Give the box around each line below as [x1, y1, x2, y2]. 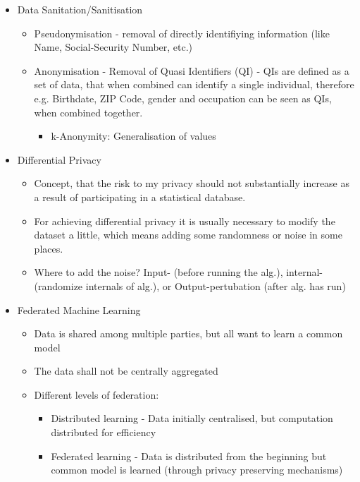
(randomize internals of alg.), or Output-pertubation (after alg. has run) [34, 278, 346, 293]
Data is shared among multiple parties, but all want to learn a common [34, 326, 343, 341]
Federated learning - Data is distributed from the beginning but [51, 448, 327, 463]
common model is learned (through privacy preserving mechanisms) [51, 462, 343, 477]
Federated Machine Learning [17, 302, 141, 317]
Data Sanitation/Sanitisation [17, 2, 143, 16]
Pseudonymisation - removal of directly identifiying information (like [34, 25, 330, 40]
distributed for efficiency [51, 425, 156, 440]
